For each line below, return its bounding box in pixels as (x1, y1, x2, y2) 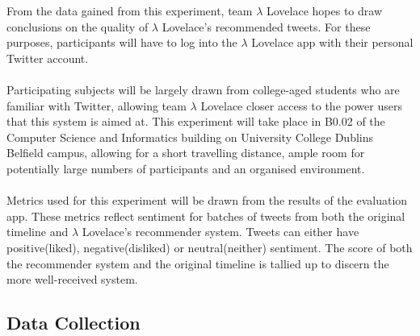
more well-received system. (6, 271, 138, 288)
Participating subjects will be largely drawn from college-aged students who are (6, 81, 400, 97)
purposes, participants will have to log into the (6, 34, 237, 51)
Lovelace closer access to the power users (200, 97, 402, 114)
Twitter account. (6, 49, 89, 66)
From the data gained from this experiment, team (6, 2, 253, 19)
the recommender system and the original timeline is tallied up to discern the (6, 255, 389, 272)
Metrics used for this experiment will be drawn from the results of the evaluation (6, 192, 408, 209)
